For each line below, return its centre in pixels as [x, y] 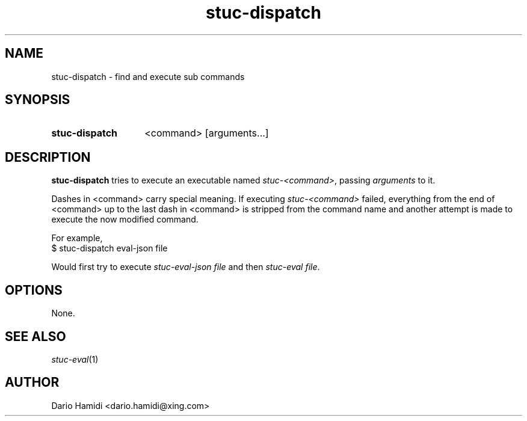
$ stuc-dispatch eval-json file [109, 248]
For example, [77, 238]
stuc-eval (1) [75, 359]
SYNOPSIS [38, 100]
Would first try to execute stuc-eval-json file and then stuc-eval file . [186, 267]
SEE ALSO [35, 336]
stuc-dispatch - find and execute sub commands [148, 76]
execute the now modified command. [125, 220]
